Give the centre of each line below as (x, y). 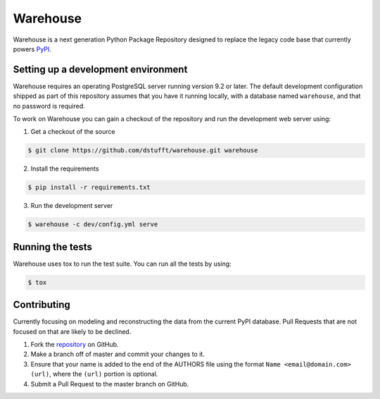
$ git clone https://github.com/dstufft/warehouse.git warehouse (143, 151)
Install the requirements (65, 168)
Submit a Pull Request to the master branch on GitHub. (110, 383)
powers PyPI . (32, 49)
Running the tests (53, 247)
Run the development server (72, 206)
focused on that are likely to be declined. (72, 331)
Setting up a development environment (100, 69)
